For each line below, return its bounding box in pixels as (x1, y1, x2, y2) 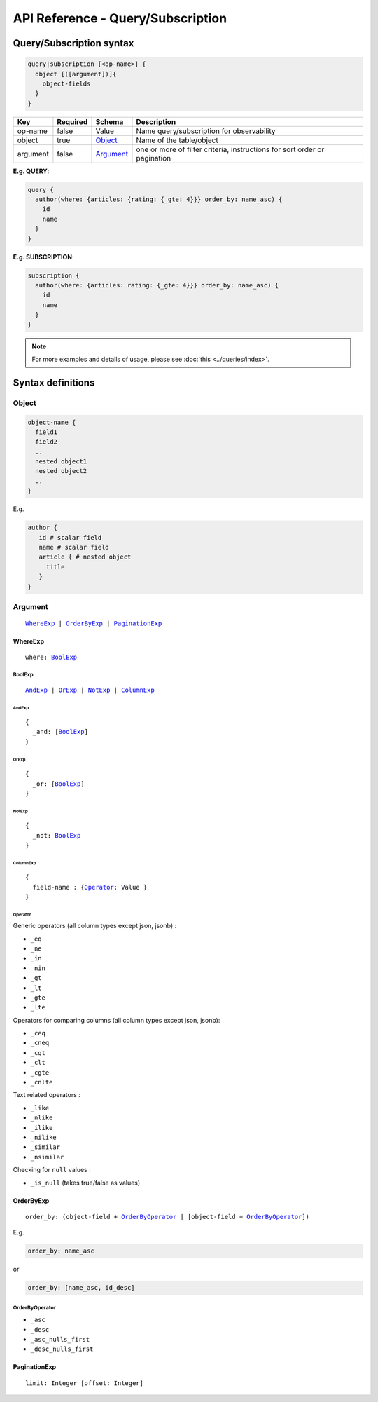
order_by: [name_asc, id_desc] (27, 1284, 136, 1292)
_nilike (30, 1133, 57, 1141)
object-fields (42, 79, 91, 88)
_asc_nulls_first (30, 1335, 90, 1344)
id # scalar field (38, 533, 102, 541)
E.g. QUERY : (13, 167, 50, 175)
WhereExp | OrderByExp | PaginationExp (25, 620, 162, 627)
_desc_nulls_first (30, 1345, 94, 1353)
